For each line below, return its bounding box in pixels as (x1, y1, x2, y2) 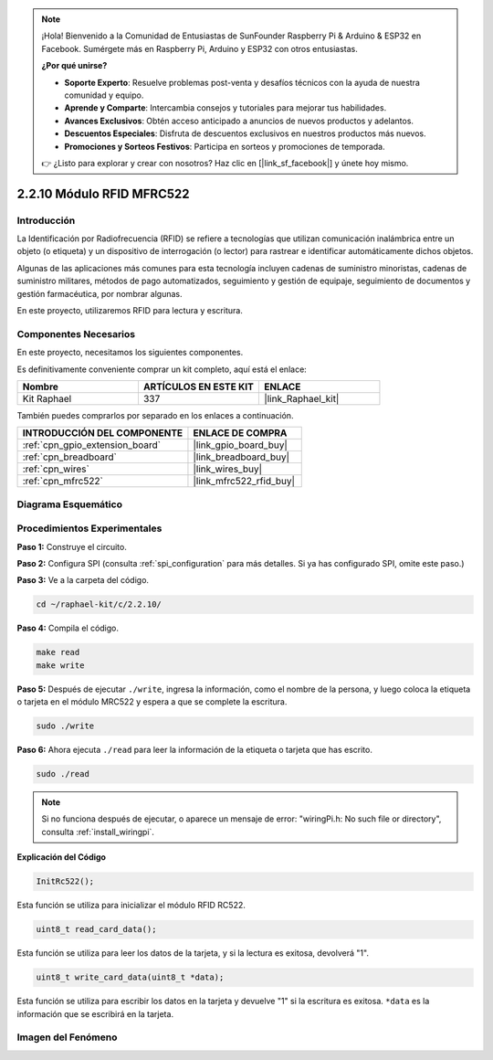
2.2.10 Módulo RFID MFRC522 (16, 185, 190, 201)
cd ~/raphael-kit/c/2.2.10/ (36, 599, 162, 609)
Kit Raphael (22, 392, 72, 405)
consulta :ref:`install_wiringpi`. (41, 826, 155, 837)
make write (36, 660, 85, 671)
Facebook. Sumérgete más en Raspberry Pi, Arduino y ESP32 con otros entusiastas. (41, 43, 358, 54)
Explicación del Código (16, 852, 107, 863)
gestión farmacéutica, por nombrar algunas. (16, 288, 183, 299)
